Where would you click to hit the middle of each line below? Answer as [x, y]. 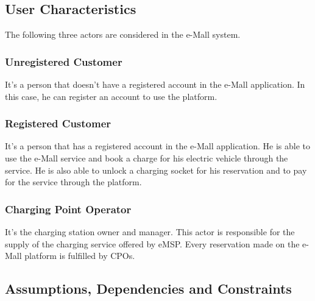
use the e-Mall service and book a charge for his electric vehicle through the [147, 158]
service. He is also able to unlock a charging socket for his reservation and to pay [156, 170]
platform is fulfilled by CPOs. [80, 256]
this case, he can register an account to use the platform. [111, 96]
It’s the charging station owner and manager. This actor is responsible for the [150, 232]
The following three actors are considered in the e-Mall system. [123, 34]
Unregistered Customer [64, 61]
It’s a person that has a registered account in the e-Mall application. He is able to [157, 146]
